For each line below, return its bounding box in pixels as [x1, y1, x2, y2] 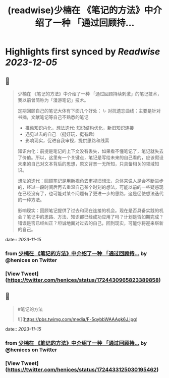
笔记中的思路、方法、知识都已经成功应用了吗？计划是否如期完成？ [26, 214, 164, 220]
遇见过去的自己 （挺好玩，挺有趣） [25, 131, 97, 137]
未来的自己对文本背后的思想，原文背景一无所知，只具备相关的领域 [17, 161, 155, 167]
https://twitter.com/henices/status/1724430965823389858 [7, 276, 159, 283]
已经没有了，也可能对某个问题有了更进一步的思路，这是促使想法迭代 [22, 190, 164, 196]
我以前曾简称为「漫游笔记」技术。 [17, 97, 89, 103]
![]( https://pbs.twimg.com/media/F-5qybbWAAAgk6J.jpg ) [17, 316, 138, 322]
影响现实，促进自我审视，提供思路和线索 [25, 137, 109, 143]
